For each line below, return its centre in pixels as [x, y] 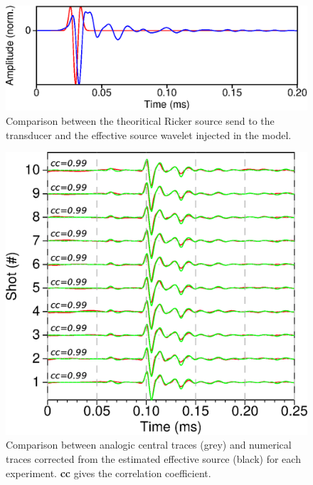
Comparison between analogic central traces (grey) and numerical [149, 445]
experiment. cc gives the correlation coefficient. [108, 473]
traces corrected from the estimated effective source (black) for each [153, 459]
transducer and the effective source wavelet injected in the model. [149, 134]
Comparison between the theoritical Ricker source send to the [140, 121]
